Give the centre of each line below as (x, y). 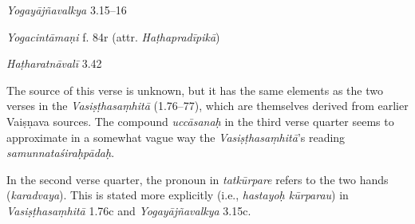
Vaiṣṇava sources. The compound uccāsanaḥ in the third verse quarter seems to (200, 121)
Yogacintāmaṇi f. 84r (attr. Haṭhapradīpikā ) (113, 36)
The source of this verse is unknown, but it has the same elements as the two (195, 90)
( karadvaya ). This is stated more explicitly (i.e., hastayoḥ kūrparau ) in (178, 195)
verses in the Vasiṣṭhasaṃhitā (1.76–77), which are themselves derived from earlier (207, 106)
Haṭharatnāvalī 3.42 (54, 63)
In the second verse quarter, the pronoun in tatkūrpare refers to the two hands (198, 179)
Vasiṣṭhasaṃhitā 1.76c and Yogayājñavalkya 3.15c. (129, 210)
